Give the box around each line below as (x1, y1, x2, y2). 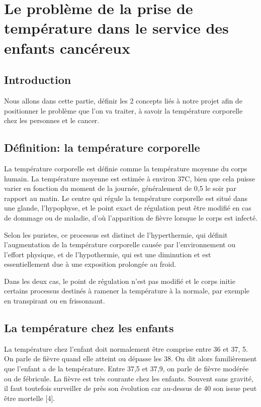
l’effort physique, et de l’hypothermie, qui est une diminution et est (4, 249, 211, 259)
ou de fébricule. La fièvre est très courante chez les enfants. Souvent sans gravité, (4, 373, 253, 383)
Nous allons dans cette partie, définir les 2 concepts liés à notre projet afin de (4, 95, 242, 106)
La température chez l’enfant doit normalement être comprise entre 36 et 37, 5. (4, 343, 248, 354)
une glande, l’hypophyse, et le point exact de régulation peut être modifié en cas (4, 202, 251, 213)
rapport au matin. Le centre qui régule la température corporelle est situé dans (4, 192, 248, 203)
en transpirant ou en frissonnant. (4, 295, 105, 306)
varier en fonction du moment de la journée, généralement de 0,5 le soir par (4, 183, 236, 193)
